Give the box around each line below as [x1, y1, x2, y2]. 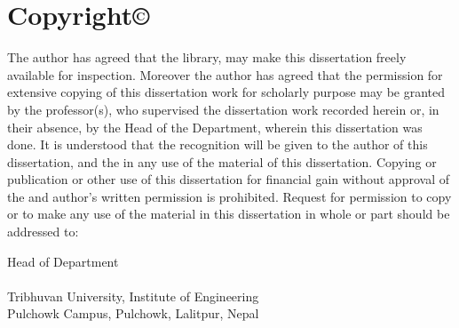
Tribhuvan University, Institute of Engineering [7, 286, 259, 305]
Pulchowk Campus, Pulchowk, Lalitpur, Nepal [7, 304, 259, 323]
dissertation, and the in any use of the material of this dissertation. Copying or [7, 152, 437, 171]
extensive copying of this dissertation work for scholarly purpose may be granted [7, 83, 446, 101]
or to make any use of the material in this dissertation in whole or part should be [7, 204, 450, 223]
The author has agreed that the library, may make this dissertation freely [7, 48, 407, 67]
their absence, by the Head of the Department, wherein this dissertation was [7, 117, 423, 136]
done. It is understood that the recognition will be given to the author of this [7, 135, 428, 154]
